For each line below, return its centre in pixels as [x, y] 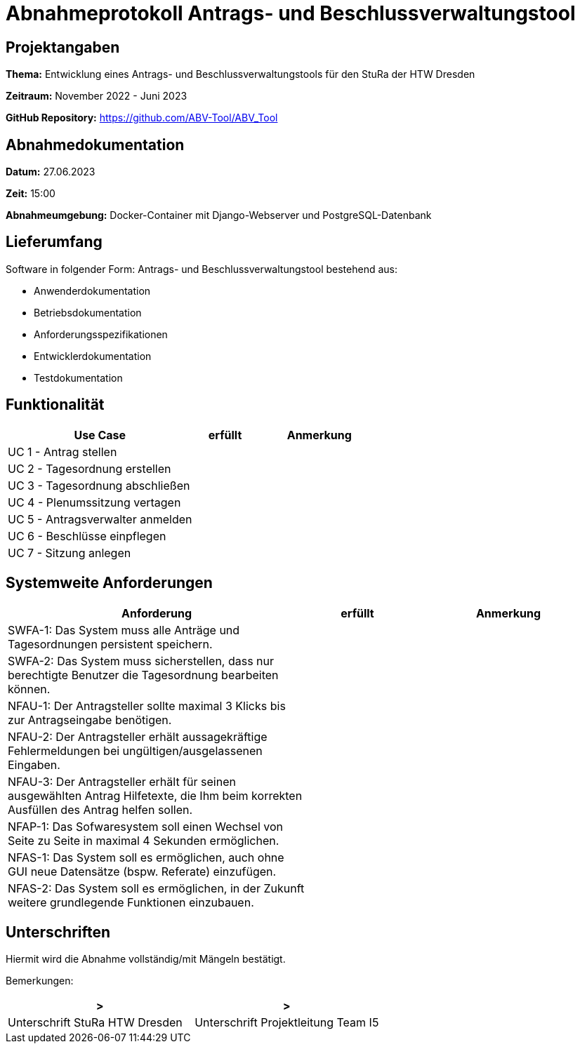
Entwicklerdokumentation [93, 356]
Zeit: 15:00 [31, 194]
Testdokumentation [78, 377]
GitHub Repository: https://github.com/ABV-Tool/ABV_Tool [142, 118]
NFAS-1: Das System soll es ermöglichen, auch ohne [146, 857]
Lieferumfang [54, 242]
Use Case [100, 435]
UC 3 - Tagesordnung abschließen [99, 485]
